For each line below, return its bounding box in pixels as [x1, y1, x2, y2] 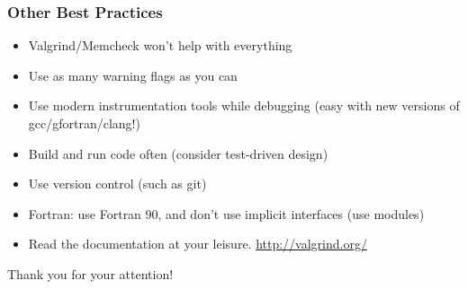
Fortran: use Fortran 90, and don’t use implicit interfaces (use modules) [28, 204, 425, 223]
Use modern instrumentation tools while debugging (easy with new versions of [28, 96, 460, 115]
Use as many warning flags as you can [28, 66, 238, 84]
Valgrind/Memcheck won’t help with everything [28, 36, 292, 55]
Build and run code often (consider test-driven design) [28, 144, 328, 162]
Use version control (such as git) [28, 174, 207, 193]
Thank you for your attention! [7, 264, 174, 283]
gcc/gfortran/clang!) [28, 114, 140, 132]
